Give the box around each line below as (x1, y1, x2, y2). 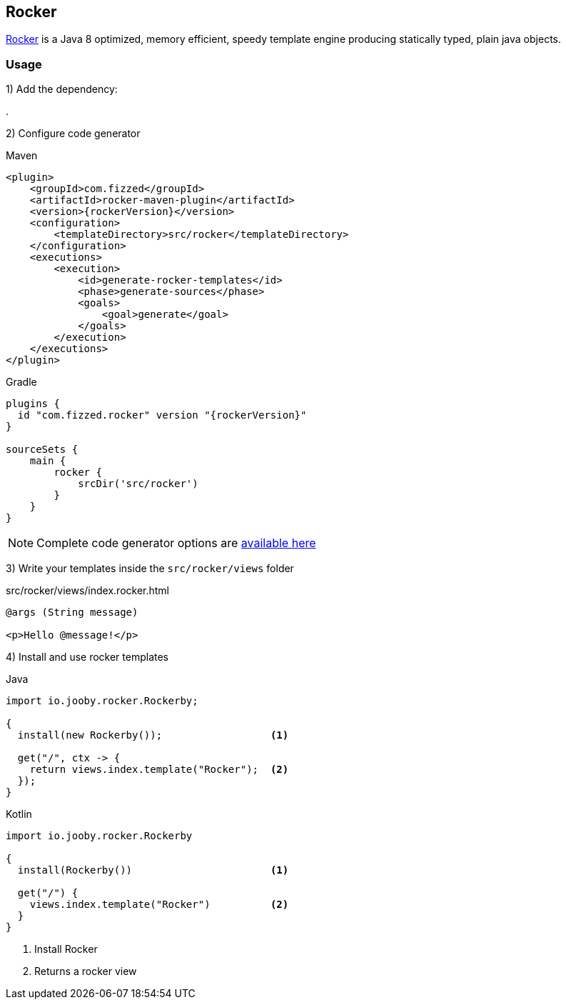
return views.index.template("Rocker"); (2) (29, 764, 289, 776)
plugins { (6, 398, 60, 410)
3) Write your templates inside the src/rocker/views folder (6, 562, 294, 575)
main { (29, 455, 66, 467)
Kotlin (6, 808, 32, 821)
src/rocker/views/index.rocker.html (6, 584, 169, 597)
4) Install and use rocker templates (6, 651, 169, 664)
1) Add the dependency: (6, 83, 118, 96)
